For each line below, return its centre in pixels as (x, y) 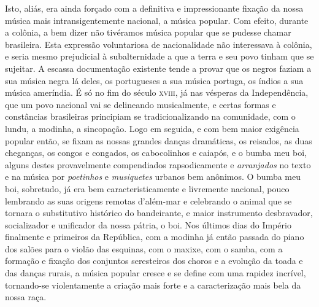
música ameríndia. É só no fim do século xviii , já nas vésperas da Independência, (157, 92)
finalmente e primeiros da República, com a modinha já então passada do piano (155, 237)
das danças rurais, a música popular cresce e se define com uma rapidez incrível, (156, 273)
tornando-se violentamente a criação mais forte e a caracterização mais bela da (153, 285)
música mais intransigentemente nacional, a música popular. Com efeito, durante (157, 20)
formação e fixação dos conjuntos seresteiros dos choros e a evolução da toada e (154, 261)
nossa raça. (26, 297)
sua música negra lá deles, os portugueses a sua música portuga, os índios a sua (154, 80)
